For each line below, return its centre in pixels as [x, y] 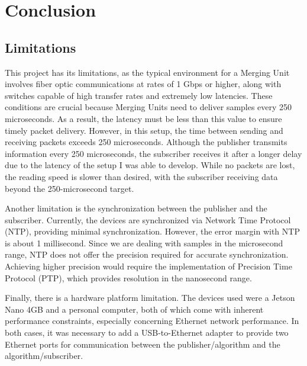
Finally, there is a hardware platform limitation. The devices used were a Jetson [150, 298]
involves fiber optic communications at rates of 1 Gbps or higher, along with [143, 84]
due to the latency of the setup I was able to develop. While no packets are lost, [150, 165]
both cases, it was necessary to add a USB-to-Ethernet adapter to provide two [147, 333]
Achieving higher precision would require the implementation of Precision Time [148, 266]
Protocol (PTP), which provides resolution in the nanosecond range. [128, 277]
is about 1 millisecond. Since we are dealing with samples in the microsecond [144, 243]
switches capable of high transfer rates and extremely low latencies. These [139, 95]
